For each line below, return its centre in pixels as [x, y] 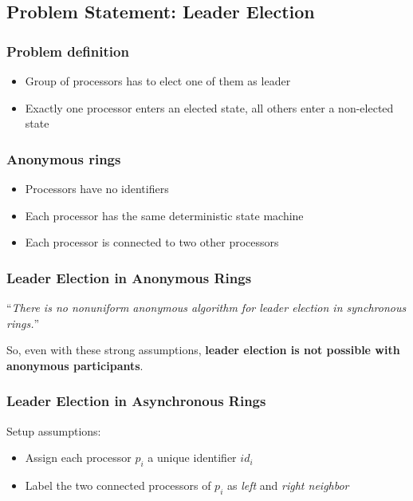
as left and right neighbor [288, 485]
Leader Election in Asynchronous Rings [136, 401]
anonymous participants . [75, 365]
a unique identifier [192, 458]
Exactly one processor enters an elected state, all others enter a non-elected [209, 107]
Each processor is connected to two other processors [152, 242]
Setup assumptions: [54, 430]
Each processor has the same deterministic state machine [164, 215]
